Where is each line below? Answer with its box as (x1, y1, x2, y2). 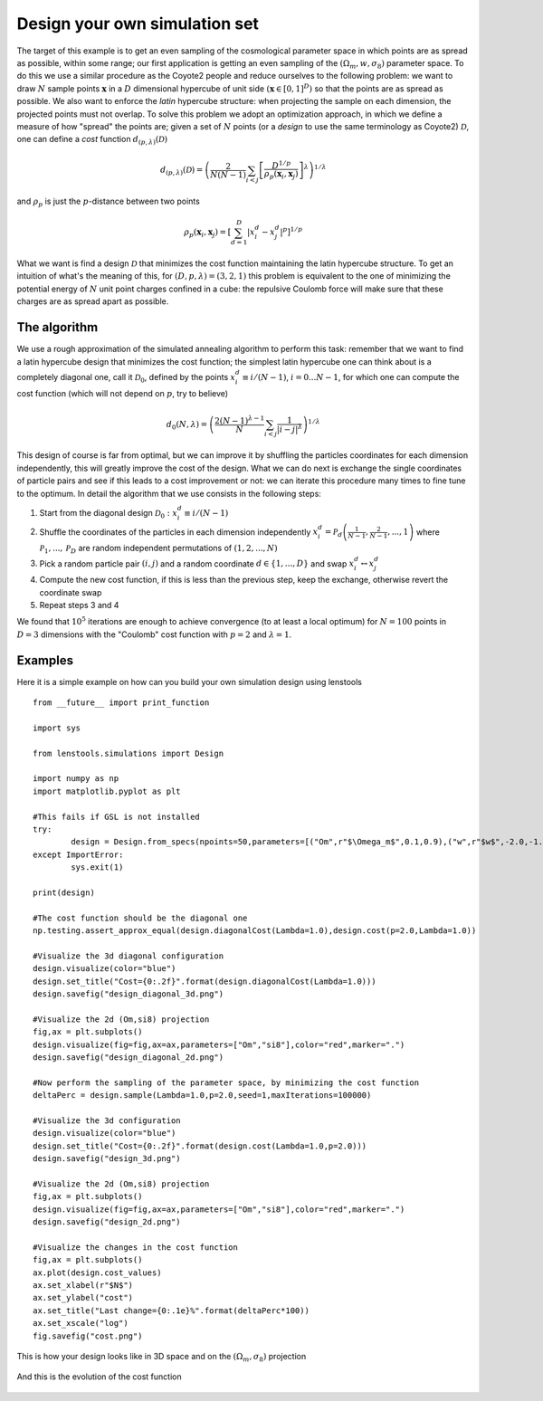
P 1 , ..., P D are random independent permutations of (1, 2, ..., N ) (39, 543, 278, 556)
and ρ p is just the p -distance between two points (16, 195, 201, 208)
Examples (16, 653, 74, 668)
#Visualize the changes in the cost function (33, 1242, 239, 1253)
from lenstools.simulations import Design (33, 748, 224, 758)
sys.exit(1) (71, 863, 124, 872)
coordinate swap (39, 586, 102, 597)
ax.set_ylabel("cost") (33, 1292, 134, 1303)
